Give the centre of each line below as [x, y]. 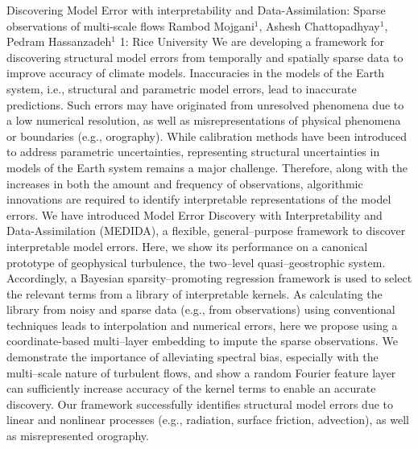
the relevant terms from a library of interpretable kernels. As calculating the [195, 293]
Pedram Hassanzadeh [59, 41]
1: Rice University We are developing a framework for [252, 41]
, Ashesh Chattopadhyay [319, 25]
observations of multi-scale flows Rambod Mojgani [130, 25]
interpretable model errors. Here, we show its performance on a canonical [187, 246]
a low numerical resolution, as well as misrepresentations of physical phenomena [204, 120]
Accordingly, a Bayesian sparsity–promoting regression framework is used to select [209, 278]
